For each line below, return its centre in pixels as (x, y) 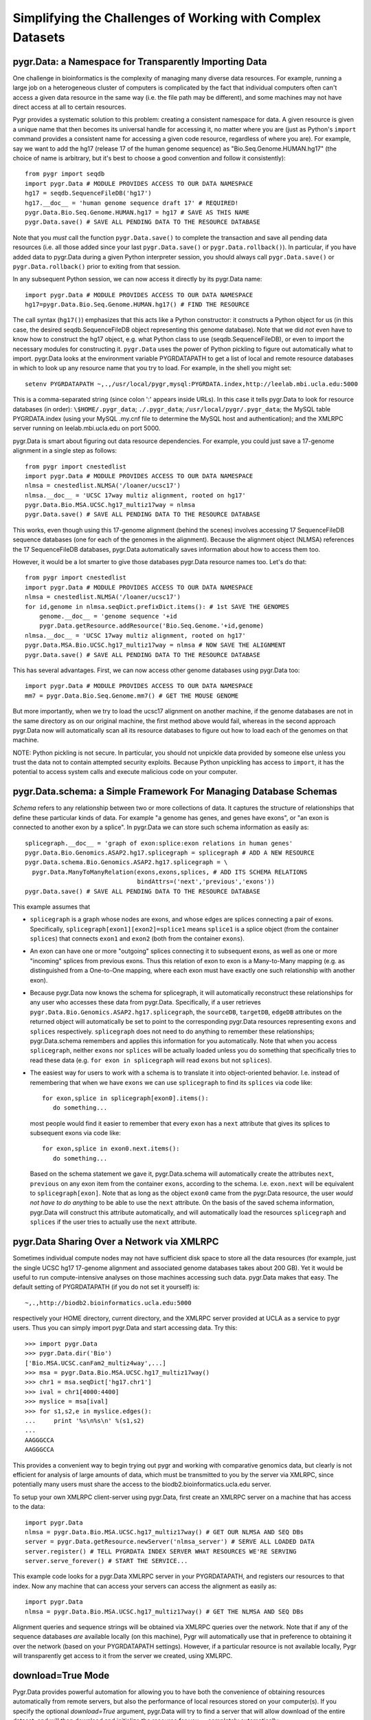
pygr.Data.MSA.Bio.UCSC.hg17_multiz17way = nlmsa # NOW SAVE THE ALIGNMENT (155, 645)
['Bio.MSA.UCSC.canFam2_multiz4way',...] (95, 1363)
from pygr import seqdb (65, 174)
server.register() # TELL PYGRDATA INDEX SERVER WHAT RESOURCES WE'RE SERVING (161, 1551)
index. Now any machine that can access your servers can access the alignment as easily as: (145, 1586)
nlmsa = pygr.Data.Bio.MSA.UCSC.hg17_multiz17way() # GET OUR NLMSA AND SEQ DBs (165, 1532)
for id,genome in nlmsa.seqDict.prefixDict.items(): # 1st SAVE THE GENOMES (157, 606)
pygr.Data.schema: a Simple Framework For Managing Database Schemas (175, 792)
